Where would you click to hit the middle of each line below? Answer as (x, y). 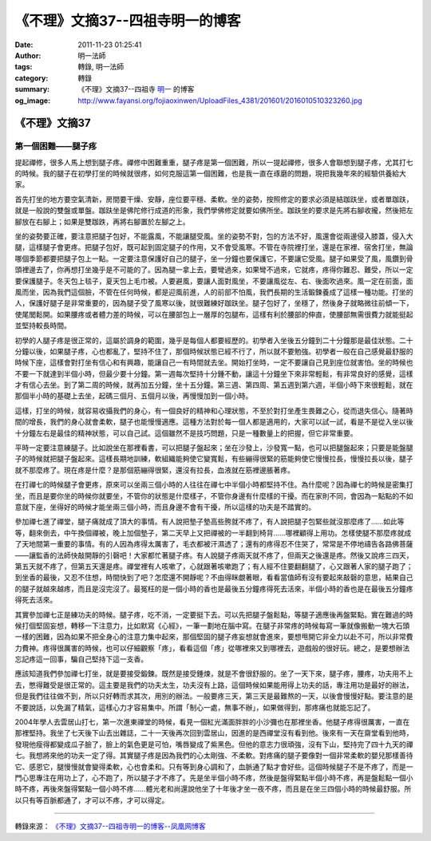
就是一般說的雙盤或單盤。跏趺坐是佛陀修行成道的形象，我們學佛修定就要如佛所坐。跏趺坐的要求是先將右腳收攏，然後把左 (214, 211)
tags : (24, 67)
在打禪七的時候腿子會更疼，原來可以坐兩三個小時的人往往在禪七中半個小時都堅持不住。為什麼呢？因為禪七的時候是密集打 (214, 485)
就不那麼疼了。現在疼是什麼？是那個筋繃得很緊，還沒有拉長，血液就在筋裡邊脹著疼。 (154, 470)
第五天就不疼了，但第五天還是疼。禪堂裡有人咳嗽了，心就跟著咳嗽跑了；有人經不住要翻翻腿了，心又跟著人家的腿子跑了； (214, 566)
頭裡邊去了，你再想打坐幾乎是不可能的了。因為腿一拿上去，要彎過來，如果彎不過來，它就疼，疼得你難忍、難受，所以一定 (214, 270)
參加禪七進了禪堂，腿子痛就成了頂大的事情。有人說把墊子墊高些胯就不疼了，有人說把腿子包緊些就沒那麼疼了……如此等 (210, 522)
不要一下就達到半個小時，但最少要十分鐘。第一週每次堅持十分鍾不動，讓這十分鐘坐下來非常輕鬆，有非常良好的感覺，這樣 (214, 373)
